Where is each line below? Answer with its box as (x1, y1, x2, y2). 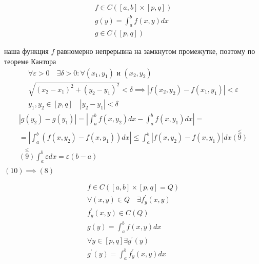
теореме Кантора (4, 55, 56, 66)
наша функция (4, 46, 49, 56)
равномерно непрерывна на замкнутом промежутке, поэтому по (57, 46, 255, 56)
